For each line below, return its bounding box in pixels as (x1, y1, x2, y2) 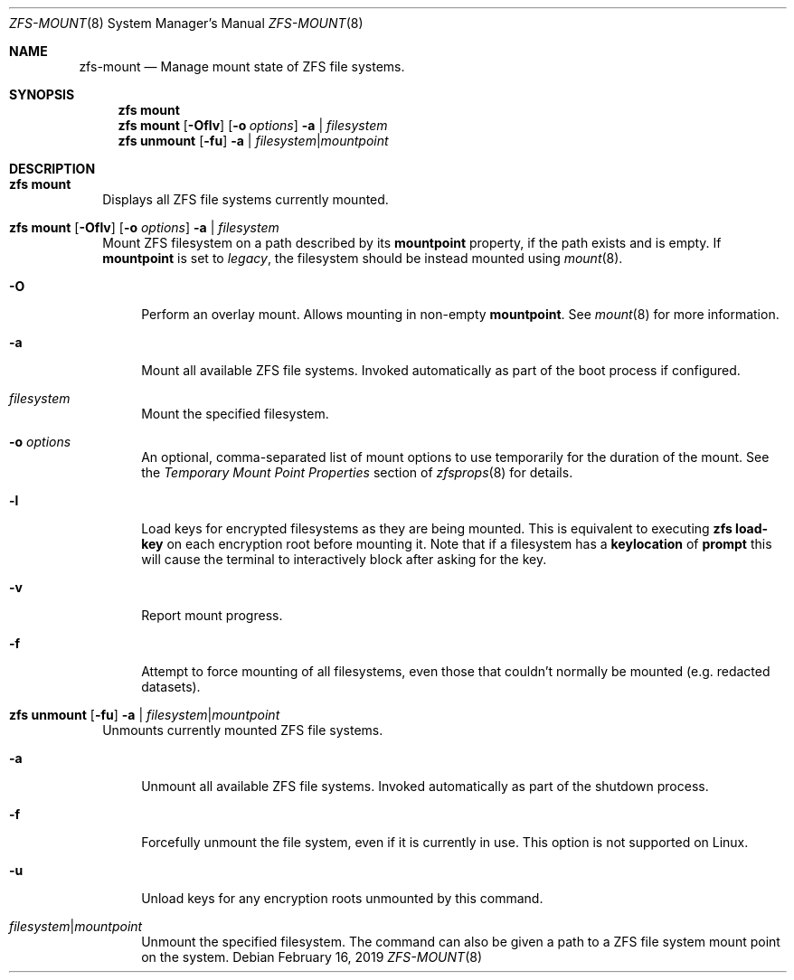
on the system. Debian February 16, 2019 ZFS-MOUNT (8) (141, 949, 482, 965)
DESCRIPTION (9, 161, 96, 176)
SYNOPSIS (9, 87, 75, 102)
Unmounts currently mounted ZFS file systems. (102, 722, 383, 738)
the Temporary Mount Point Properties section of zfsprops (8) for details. (141, 465, 573, 480)
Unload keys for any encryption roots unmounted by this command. (141, 890, 544, 906)
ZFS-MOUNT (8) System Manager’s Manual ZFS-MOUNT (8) (9, 15, 364, 31)
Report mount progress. (141, 608, 283, 623)
